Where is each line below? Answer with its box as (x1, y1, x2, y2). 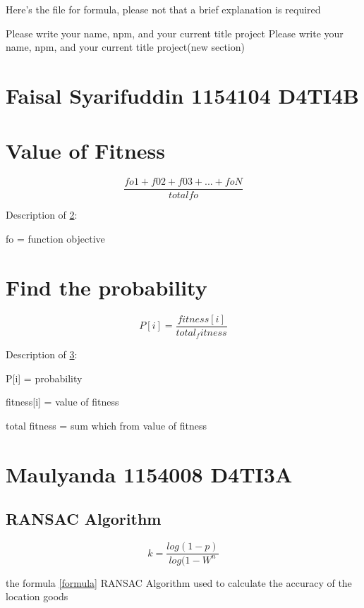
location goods (6, 589, 68, 604)
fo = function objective (6, 231, 105, 245)
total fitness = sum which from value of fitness (6, 418, 207, 432)
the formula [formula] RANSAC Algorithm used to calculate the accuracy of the (6, 575, 352, 590)
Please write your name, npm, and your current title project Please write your (6, 25, 344, 40)
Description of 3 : (6, 347, 78, 362)
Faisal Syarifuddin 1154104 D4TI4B (6, 80, 359, 109)
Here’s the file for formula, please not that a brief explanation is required (6, 2, 321, 16)
